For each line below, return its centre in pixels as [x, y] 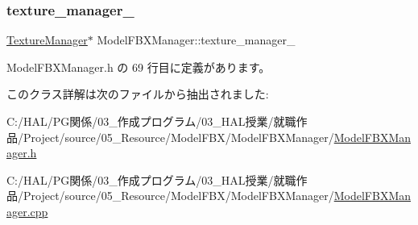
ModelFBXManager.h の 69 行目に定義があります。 [139, 67]
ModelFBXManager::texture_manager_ [196, 40]
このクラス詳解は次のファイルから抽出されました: [138, 94]
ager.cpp [27, 211]
